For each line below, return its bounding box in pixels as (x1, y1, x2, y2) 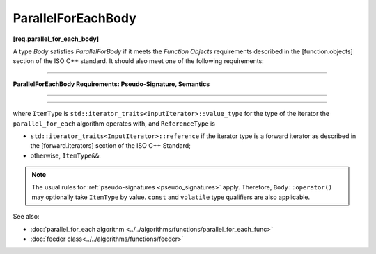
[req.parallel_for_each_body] (13, 35, 100, 43)
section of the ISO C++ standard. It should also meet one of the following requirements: (13, 57, 264, 65)
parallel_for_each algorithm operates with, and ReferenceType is (13, 119, 216, 128)
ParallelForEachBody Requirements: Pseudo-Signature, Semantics (13, 80, 210, 88)
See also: (13, 212, 40, 221)
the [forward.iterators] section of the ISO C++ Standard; (30, 142, 191, 150)
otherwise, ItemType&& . (30, 151, 101, 160)
